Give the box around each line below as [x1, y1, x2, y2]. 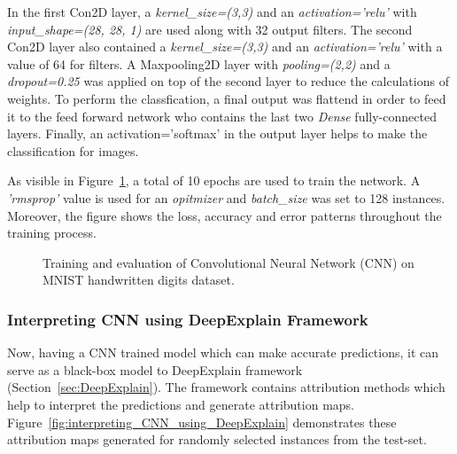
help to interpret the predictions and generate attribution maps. [7, 395, 354, 413]
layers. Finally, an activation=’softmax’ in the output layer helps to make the [7, 124, 428, 143]
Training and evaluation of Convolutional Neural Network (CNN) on [43, 253, 414, 271]
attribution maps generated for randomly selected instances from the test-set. [7, 430, 427, 449]
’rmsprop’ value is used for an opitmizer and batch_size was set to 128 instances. [7, 188, 445, 207]
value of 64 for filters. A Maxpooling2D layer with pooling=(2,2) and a [7, 54, 391, 73]
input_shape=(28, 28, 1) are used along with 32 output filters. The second [7, 20, 413, 38]
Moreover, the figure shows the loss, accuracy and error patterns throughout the [7, 206, 442, 224]
